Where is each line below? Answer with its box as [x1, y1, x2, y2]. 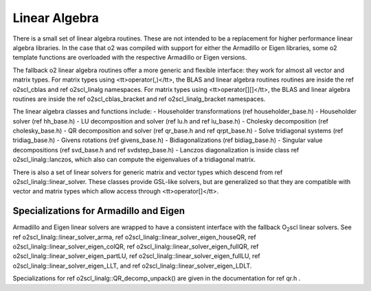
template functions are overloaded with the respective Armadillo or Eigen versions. [12, 54, 247, 62]
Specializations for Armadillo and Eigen [12, 205, 185, 217]
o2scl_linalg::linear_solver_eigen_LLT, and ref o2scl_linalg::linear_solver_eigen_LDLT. [12, 261, 252, 270]
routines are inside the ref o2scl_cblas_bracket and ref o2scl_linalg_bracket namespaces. [12, 95, 266, 103]
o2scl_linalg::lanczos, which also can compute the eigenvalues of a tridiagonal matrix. [12, 155, 256, 164]
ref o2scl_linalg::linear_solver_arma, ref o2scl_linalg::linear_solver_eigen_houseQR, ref [12, 233, 257, 241]
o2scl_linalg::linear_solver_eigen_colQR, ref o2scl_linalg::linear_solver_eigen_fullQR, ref [12, 242, 259, 251]
